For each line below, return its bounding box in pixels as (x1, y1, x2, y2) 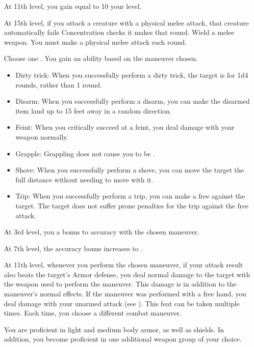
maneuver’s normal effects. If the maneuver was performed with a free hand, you (4, 289, 246, 299)
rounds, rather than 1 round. (15, 79, 102, 89)
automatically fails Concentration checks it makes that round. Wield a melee (4, 27, 234, 37)
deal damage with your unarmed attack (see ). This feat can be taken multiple (4, 298, 240, 308)
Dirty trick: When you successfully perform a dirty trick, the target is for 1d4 (15, 69, 248, 80)
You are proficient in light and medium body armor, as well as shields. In (4, 324, 224, 334)
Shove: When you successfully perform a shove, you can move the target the (15, 165, 244, 175)
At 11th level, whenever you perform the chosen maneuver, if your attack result (4, 260, 243, 270)
